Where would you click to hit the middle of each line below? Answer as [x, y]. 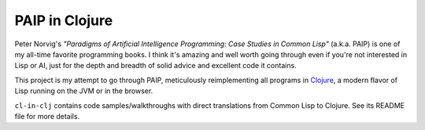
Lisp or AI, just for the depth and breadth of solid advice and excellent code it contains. [155, 66]
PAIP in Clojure [64, 20]
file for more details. [47, 116]
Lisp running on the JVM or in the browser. [84, 91]
